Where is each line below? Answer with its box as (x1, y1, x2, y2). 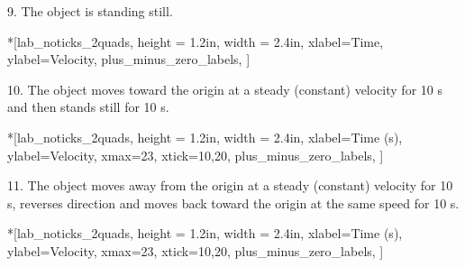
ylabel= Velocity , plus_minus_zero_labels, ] (7, 50, 251, 69)
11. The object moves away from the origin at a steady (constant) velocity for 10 (7, 176, 453, 195)
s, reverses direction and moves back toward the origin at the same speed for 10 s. (7, 193, 460, 212)
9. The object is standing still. (7, 2, 173, 20)
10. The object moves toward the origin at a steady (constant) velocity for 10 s (7, 79, 442, 98)
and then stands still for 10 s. (7, 97, 169, 116)
